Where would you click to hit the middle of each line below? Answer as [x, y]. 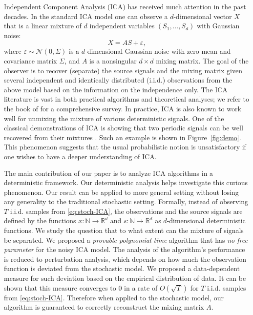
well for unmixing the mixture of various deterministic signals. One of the [114, 118]
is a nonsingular [113, 60]
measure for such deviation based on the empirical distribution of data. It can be [125, 278]
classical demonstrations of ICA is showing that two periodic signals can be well [124, 128]
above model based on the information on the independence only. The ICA [116, 89]
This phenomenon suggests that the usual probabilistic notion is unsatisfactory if [125, 147]
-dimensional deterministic [206, 220]
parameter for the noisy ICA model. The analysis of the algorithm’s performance [125, 249]
